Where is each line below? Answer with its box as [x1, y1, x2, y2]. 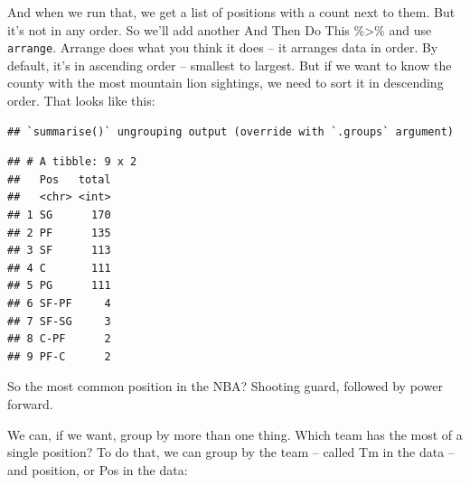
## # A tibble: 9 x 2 [7, 155, 137, 169]
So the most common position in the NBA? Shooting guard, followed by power [7, 377, 443, 396]
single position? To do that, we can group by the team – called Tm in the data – [7, 443, 455, 462]
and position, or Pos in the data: [7, 460, 188, 479]
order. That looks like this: [7, 91, 155, 110]
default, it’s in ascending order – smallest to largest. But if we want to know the [7, 55, 452, 74]
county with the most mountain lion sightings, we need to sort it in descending [7, 73, 444, 92]
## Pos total [7, 173, 111, 186]
